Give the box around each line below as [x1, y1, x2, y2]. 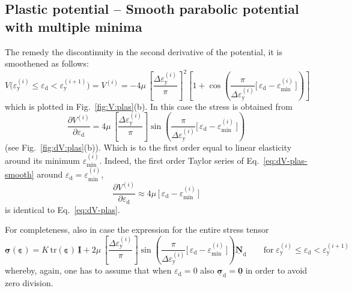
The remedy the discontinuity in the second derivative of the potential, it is [5, 45, 282, 58]
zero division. [5, 277, 53, 289]
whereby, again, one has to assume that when [5, 264, 172, 277]
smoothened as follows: [5, 57, 89, 70]
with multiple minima [5, 17, 142, 35]
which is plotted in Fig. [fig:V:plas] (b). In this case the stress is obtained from [5, 100, 293, 112]
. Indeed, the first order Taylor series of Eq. [99, 154, 259, 167]
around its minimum [5, 154, 80, 167]
